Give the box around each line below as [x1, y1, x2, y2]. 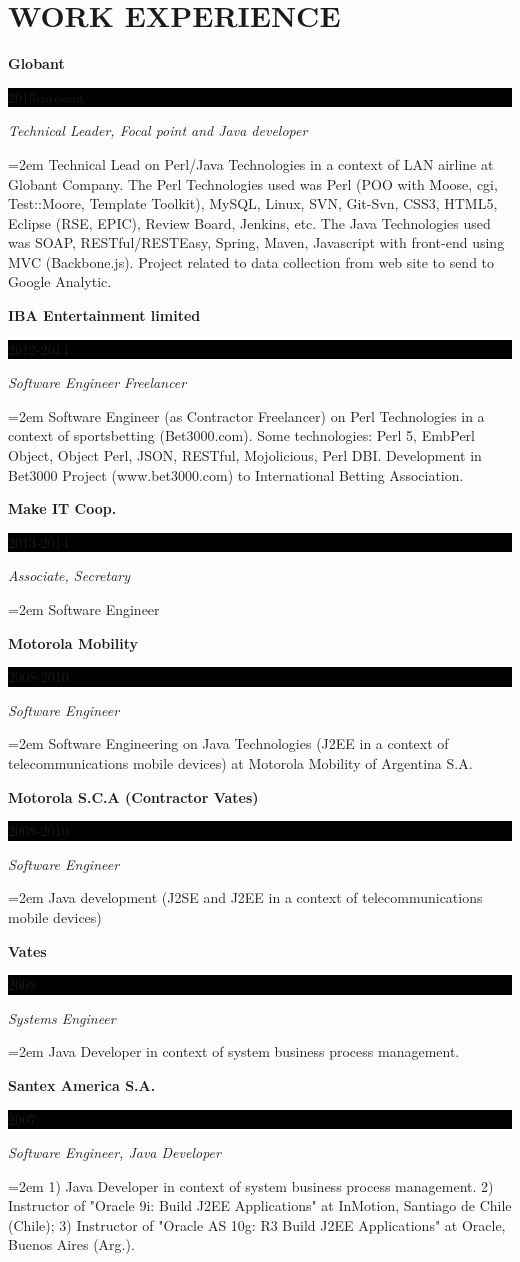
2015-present [8, 86, 85, 107]
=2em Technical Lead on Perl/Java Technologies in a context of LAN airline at [8, 153, 494, 174]
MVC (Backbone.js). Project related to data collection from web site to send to [8, 251, 495, 272]
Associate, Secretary [8, 565, 131, 586]
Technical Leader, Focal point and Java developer [8, 120, 308, 141]
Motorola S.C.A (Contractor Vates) [8, 786, 259, 807]
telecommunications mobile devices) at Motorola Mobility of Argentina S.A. [8, 752, 473, 773]
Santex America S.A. [8, 1074, 156, 1095]
